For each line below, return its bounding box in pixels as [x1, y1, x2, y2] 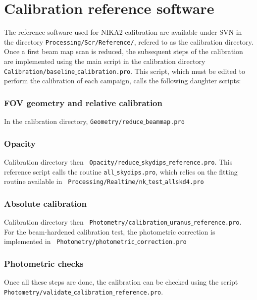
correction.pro [137, 239, 187, 246]
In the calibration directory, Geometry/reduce [4, 116, 144, 126]
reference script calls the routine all [4, 166, 114, 177]
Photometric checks [4, 257, 84, 269]
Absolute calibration [4, 197, 87, 209]
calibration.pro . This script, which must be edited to [77, 65, 245, 76]
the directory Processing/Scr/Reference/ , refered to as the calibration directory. [4, 36, 254, 47]
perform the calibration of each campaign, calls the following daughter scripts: [4, 75, 241, 86]
